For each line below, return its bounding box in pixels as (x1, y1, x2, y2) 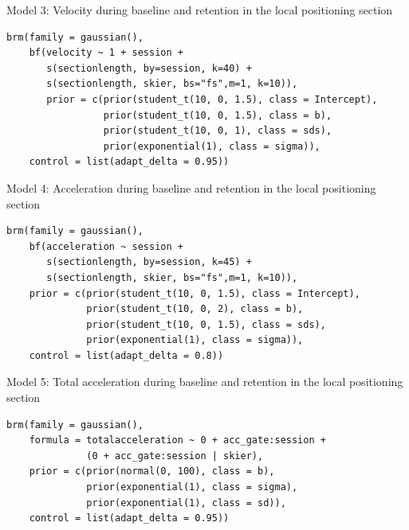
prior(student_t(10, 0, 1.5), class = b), (103, 109, 332, 121)
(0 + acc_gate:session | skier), (86, 450, 264, 462)
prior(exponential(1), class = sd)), (86, 497, 286, 509)
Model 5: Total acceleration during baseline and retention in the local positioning (6, 373, 403, 390)
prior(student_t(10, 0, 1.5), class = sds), (86, 318, 326, 330)
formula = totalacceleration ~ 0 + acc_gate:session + (29, 435, 326, 446)
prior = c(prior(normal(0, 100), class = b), (29, 466, 275, 477)
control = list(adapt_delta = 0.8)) (29, 349, 224, 361)
